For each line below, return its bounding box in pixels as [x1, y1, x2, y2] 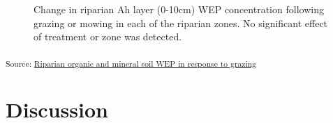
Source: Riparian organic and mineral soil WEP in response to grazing [6, 57, 257, 69]
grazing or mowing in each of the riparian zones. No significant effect [34, 15, 328, 30]
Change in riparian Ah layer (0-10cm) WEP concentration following [34, 2, 324, 16]
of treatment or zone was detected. [34, 29, 182, 44]
